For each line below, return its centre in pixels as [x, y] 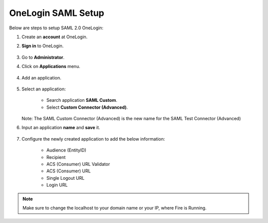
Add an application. [41, 77]
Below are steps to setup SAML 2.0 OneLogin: [56, 28]
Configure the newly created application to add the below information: [93, 139]
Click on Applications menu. [51, 67]
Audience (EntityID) [66, 150]
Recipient [56, 157]
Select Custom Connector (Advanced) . [87, 107]
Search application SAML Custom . [82, 100]
